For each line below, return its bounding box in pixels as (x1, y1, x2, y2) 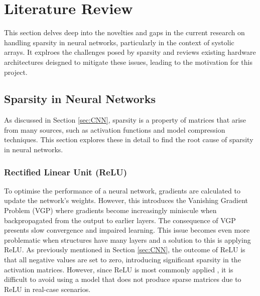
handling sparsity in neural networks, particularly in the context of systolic (4, 37, 234, 47)
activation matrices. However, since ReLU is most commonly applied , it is (4, 264, 233, 274)
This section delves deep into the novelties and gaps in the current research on (4, 27, 245, 38)
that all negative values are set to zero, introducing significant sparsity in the (4, 254, 241, 265)
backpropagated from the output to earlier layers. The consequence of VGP (4, 215, 236, 225)
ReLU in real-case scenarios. (4, 283, 91, 294)
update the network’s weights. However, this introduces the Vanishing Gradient (4, 195, 248, 206)
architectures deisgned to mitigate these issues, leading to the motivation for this (4, 56, 252, 67)
